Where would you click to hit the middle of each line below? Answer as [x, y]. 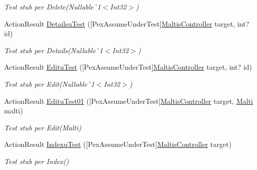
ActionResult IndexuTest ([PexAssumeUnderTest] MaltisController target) [118, 144]
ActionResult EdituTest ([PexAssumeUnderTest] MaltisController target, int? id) [128, 67]
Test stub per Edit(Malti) [43, 127]
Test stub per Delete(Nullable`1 [52, 7]
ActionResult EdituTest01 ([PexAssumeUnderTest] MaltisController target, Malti [128, 101]
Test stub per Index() [37, 161]
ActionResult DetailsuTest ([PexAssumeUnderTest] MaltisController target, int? [127, 23]
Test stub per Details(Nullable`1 [54, 50]
